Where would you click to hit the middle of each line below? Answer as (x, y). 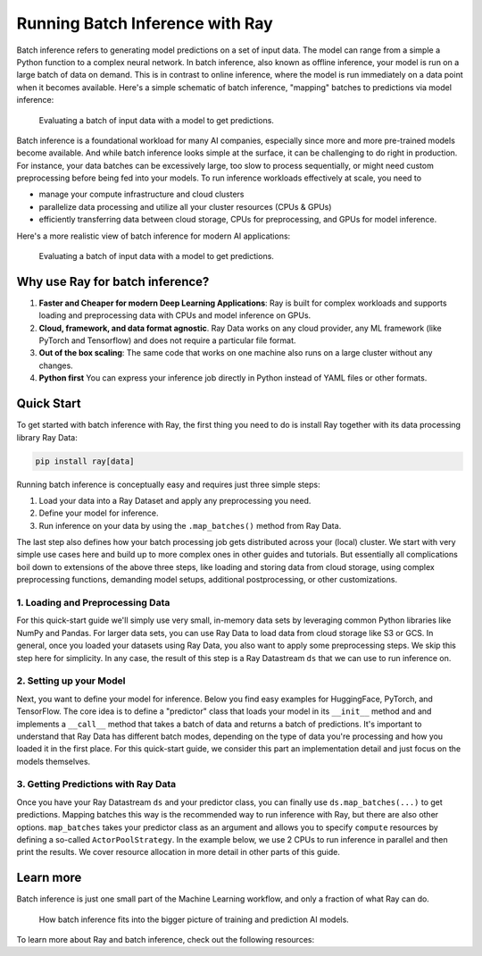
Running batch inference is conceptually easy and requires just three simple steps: (168, 484)
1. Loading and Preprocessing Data (93, 603)
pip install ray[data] (85, 461)
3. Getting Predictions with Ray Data (96, 784)
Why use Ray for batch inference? (113, 281)
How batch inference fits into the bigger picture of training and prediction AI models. (194, 919)
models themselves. (54, 761)
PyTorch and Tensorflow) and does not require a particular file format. (167, 340)
